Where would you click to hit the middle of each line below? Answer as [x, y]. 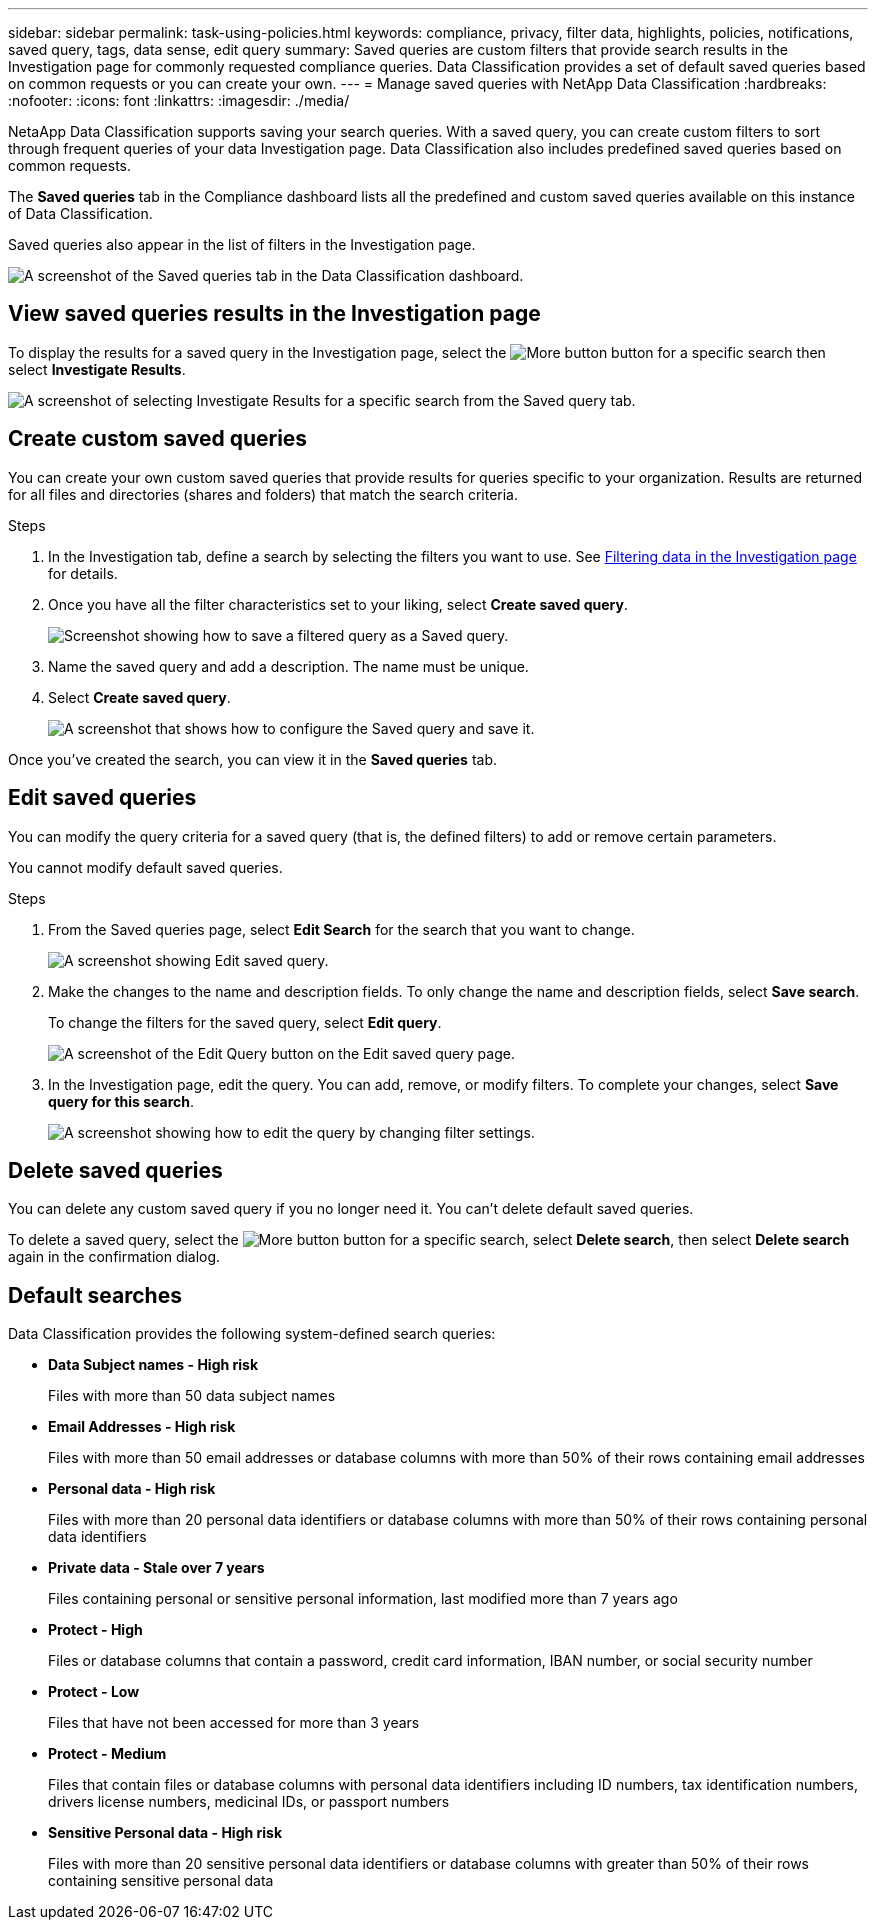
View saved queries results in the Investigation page [274, 314]
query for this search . [121, 1101]
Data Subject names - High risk [153, 1365]
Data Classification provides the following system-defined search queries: [252, 1334]
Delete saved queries [115, 1170]
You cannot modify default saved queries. [145, 867]
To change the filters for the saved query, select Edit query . [245, 1022]
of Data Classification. [80, 213]
